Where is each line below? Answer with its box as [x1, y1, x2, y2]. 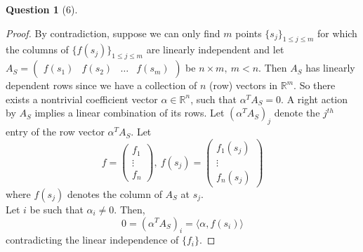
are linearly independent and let [146, 42, 284, 57]
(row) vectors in [209, 78, 278, 93]
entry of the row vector [6, 124, 105, 139]
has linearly [305, 60, 355, 75]
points [235, 25, 262, 40]
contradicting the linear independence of [6, 232, 179, 247]
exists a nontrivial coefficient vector [6, 91, 158, 106]
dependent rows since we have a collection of [6, 78, 197, 93]
